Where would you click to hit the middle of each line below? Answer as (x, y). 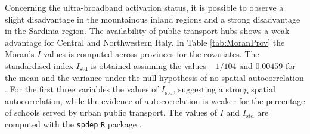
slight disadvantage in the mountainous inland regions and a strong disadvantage (153, 19)
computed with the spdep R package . (73, 124)
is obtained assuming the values (148, 65)
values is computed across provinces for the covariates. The (151, 54)
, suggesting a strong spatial (224, 89)
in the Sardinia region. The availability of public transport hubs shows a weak (147, 31)
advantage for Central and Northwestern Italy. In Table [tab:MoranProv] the (145, 42)
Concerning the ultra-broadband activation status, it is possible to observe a (144, 7)
